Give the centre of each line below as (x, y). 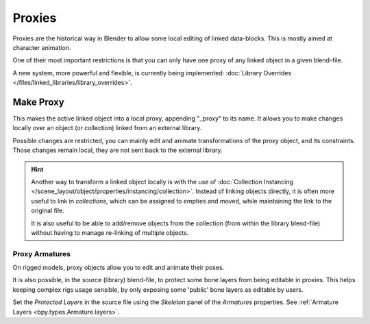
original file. (48, 211)
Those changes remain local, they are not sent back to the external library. (118, 150)
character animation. (42, 47)
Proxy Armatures (42, 253)
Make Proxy (38, 102)
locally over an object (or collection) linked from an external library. (107, 128)
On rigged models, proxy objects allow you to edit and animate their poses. (119, 268)
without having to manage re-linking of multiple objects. (110, 232)
